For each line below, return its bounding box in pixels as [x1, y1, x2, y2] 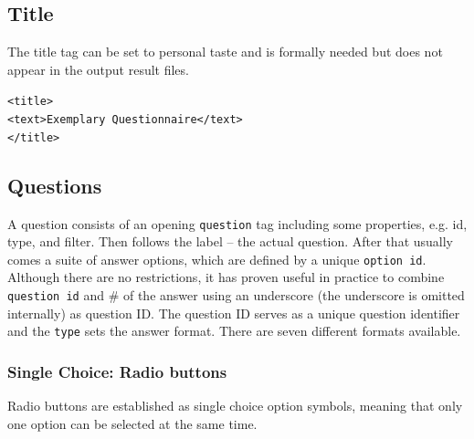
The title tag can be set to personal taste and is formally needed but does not [7, 42, 443, 61]
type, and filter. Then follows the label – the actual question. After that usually [7, 232, 454, 251]
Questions [7, 171, 102, 199]
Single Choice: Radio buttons [7, 360, 227, 382]
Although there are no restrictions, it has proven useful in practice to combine [7, 267, 445, 287]
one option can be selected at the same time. [7, 413, 258, 433]
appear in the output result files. [7, 59, 189, 78]
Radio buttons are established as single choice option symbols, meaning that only [7, 396, 463, 415]
